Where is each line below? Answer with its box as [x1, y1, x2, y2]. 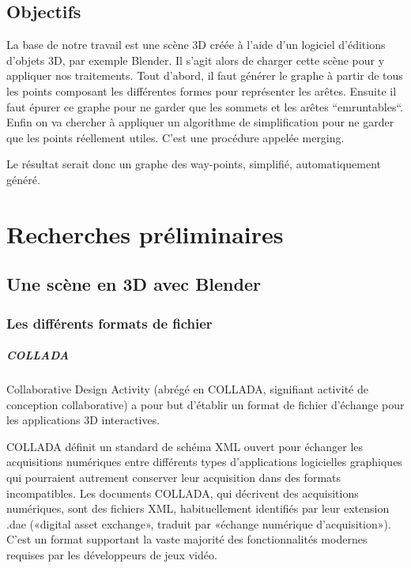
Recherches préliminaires [6, 217, 284, 250]
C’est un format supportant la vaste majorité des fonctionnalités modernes [6, 531, 368, 547]
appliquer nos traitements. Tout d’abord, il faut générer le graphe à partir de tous [6, 67, 403, 84]
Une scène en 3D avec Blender [6, 272, 261, 296]
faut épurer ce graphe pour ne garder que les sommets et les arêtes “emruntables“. [6, 98, 403, 115]
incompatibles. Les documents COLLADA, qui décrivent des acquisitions [6, 484, 359, 501]
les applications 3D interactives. [6, 412, 160, 428]
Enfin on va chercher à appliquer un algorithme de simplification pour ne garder [6, 114, 394, 130]
